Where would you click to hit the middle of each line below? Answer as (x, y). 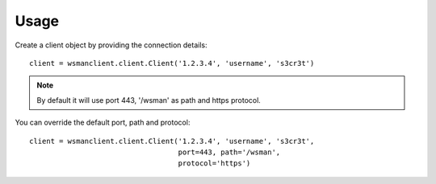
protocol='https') (214, 164)
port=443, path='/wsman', (229, 152)
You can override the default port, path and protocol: (103, 123)
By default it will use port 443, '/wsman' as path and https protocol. (149, 100)
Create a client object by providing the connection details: (111, 45)
